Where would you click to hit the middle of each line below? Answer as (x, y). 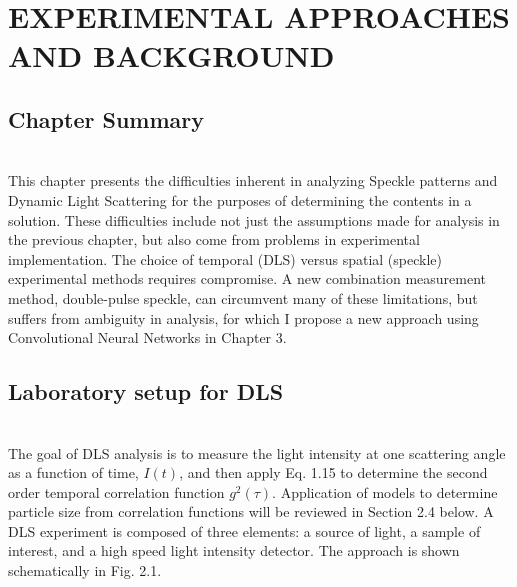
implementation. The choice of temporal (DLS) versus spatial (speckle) (225, 258)
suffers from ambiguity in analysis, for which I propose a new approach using (243, 317)
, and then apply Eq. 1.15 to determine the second (333, 472)
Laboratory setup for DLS (146, 391)
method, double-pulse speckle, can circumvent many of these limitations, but (243, 297)
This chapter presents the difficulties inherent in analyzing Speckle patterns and (253, 180)
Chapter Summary (106, 118)
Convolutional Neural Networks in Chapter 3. (147, 337)
